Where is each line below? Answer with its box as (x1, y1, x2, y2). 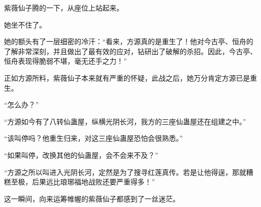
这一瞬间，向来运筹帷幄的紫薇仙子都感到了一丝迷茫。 (4, 193, 180, 203)
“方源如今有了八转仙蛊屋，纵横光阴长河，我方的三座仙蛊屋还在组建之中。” (4, 116, 246, 126)
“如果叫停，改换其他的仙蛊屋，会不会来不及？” (4, 149, 159, 160)
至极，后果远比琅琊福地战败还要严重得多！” (11, 176, 155, 187)
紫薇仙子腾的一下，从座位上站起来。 (4, 3, 123, 13)
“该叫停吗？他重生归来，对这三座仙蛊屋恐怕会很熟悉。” (4, 133, 183, 143)
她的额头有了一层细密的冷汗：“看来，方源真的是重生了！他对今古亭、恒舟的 (4, 36, 253, 47)
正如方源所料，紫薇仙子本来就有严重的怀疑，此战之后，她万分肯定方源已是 (4, 72, 250, 83)
